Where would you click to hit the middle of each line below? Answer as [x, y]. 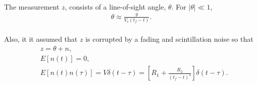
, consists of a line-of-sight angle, [115, 6]
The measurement [32, 6]
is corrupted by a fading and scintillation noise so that [169, 39]
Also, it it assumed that [41, 39]
